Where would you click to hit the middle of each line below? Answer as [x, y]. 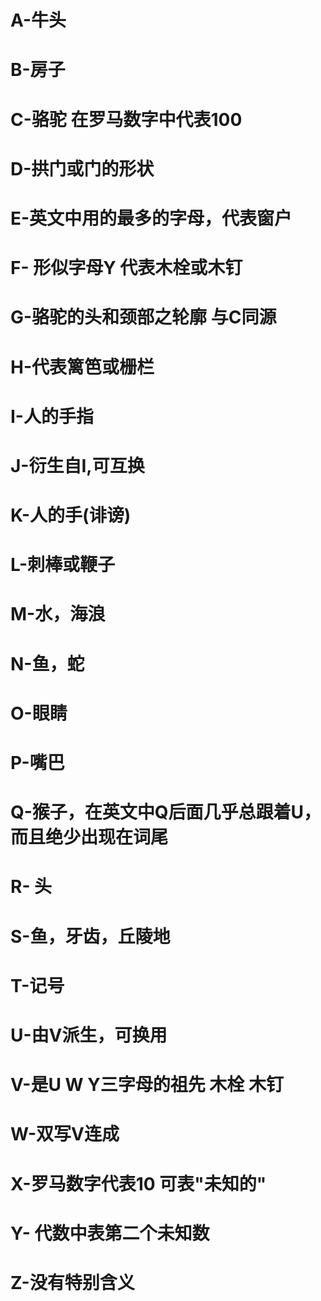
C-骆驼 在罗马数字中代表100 [126, 119]
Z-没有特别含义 [72, 1282]
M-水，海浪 [58, 614]
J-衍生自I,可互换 [77, 465]
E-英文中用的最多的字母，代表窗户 [151, 218]
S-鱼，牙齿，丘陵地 [90, 936]
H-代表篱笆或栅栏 [82, 367]
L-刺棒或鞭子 [63, 565]
